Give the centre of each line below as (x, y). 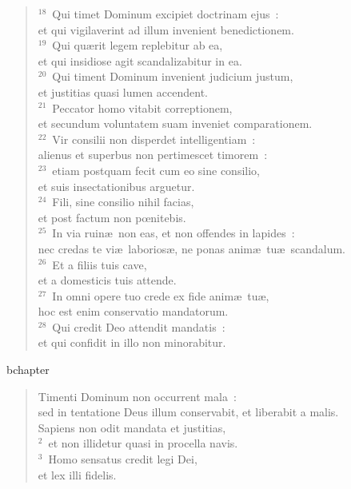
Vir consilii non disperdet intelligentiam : (154, 139)
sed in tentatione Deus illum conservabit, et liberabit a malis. (188, 412)
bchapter (28, 370)
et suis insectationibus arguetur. (116, 186)
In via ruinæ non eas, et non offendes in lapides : (174, 233)
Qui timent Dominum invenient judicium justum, (173, 76)
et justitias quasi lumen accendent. (123, 91)
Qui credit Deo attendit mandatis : (139, 326)
